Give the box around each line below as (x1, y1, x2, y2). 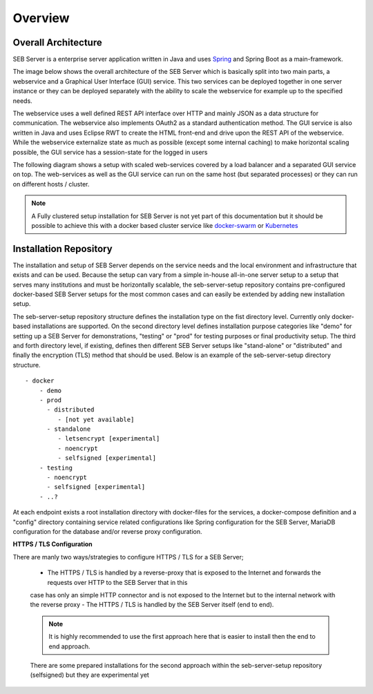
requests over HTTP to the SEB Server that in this (47, 578, 188, 586)
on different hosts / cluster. (12, 180, 90, 188)
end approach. (48, 642, 90, 650)
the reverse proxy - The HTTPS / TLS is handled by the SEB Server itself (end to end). (30, 601, 274, 609)
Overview (12, 10, 70, 26)
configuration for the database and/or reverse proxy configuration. (12, 527, 202, 535)
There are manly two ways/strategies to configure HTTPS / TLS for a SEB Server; (12, 552, 244, 561)
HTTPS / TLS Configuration (12, 540, 93, 548)
